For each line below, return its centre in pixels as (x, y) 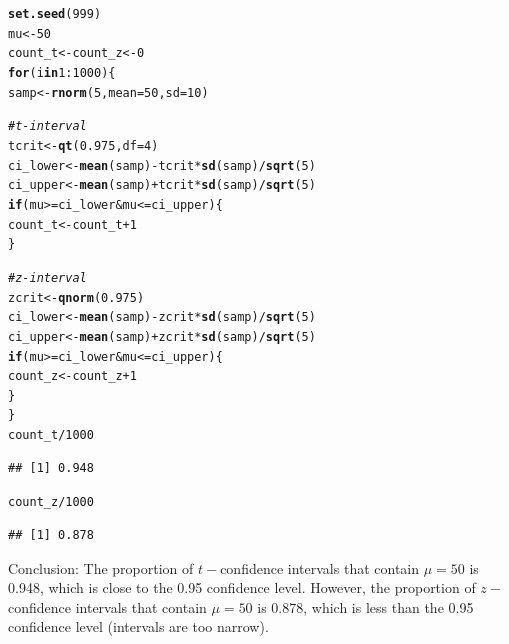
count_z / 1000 (51, 502)
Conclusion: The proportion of (101, 567)
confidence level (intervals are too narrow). (138, 626)
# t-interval (47, 126)
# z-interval (47, 277)
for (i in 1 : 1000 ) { (62, 72)
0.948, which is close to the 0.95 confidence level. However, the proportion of (242, 587)
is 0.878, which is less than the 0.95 (365, 606)
